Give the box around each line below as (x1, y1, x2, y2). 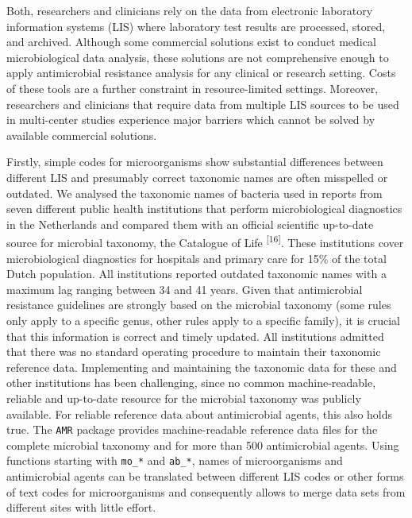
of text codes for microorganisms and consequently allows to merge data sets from (6, 483, 406, 500)
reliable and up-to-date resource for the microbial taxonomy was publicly (6, 389, 361, 406)
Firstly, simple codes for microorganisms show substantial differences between (6, 153, 383, 170)
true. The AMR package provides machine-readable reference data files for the (6, 421, 378, 438)
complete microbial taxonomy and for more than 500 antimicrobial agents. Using (6, 436, 399, 453)
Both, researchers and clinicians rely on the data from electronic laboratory (6, 2, 373, 18)
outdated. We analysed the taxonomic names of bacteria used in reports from (6, 184, 383, 201)
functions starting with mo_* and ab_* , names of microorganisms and (6, 452, 343, 469)
